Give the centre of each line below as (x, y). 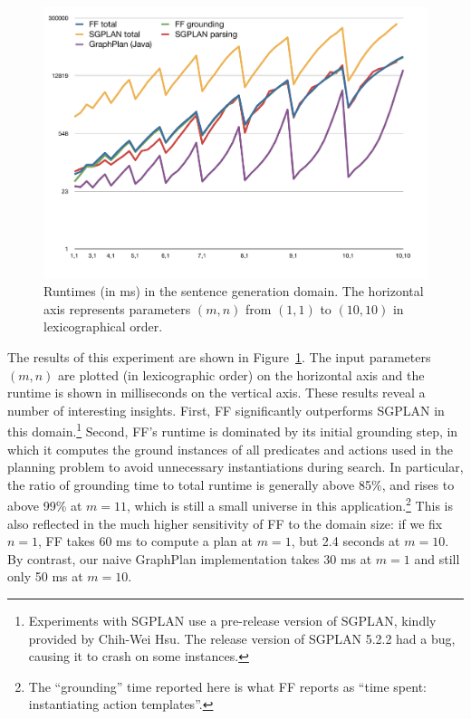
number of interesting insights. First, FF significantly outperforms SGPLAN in (226, 410)
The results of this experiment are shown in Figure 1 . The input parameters (219, 357)
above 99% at (45, 506)
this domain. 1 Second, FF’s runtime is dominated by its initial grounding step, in (233, 430)
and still (437, 558)
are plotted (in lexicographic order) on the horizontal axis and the (241, 374)
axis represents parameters (117, 308)
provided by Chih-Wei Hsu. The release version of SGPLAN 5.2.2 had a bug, (242, 638)
